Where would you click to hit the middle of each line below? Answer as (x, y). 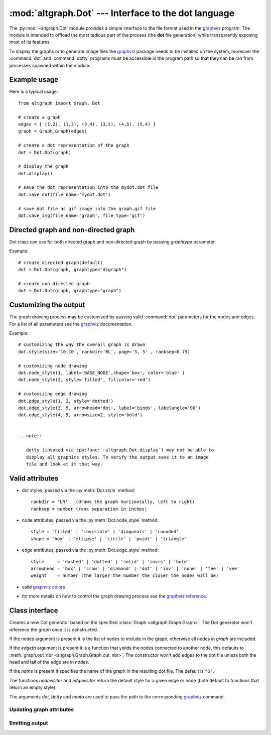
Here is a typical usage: (34, 92)
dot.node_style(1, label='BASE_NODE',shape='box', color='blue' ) (102, 373)
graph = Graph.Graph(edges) (53, 131)
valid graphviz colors (43, 587)
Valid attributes (34, 478)
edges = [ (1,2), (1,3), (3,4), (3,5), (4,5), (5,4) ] (87, 124)
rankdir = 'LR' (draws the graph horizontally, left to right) (113, 502)
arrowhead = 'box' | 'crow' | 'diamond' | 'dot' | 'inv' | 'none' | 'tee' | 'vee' (135, 569)
